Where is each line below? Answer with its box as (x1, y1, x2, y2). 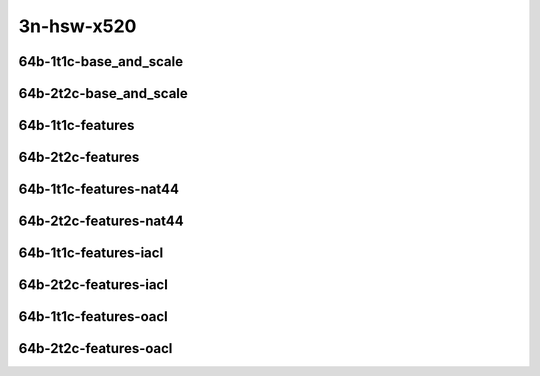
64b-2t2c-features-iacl (18, 276, 169, 294)
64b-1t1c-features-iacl (18, 245, 164, 262)
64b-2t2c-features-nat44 (18, 213, 184, 230)
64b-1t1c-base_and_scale (18, 53, 184, 70)
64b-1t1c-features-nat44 (18, 181, 180, 198)
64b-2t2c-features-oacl (18, 340, 173, 357)
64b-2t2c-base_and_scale (18, 85, 189, 102)
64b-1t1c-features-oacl (18, 308, 169, 325)
